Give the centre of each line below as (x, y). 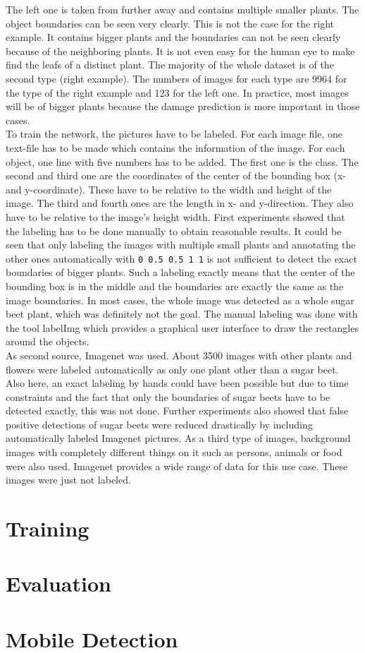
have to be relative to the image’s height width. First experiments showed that (175, 216)
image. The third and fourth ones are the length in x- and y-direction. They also (180, 203)
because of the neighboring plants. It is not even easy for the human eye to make (180, 50)
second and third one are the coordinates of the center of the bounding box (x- (176, 175)
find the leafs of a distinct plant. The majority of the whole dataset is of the (170, 65)
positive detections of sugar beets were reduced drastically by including (159, 424)
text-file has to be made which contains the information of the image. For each (175, 147)
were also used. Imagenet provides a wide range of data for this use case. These (177, 466)
